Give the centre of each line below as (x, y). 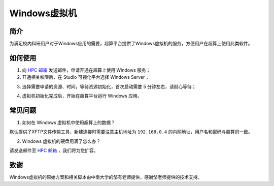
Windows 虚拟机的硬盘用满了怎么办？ (61, 141)
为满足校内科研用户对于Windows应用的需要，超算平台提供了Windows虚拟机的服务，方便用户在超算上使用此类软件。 (131, 44)
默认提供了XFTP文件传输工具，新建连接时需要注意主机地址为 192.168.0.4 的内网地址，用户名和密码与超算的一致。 (131, 132)
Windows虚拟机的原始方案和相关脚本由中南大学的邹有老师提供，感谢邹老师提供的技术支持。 (106, 177)
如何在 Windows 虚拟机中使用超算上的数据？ (68, 122)
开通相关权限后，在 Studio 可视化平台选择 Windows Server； (86, 77)
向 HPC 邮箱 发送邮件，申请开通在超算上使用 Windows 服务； (86, 70)
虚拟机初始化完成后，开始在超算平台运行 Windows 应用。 (82, 96)
